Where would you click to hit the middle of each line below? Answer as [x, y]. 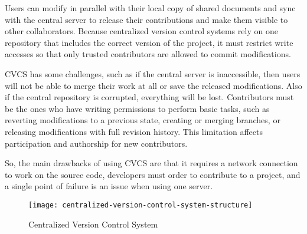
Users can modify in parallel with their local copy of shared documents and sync [150, 8]
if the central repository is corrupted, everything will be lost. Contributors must [149, 97]
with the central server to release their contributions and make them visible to [146, 19]
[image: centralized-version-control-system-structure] [141, 205]
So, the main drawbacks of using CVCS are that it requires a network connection [151, 163]
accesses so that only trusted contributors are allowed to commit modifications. [148, 54]
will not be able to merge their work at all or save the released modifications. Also [153, 85]
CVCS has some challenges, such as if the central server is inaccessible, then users [153, 73]
